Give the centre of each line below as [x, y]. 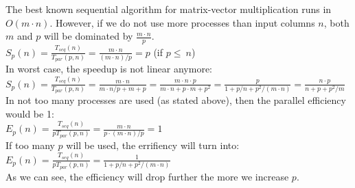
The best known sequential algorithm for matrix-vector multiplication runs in [169, 9]
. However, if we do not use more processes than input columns [182, 22]
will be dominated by [88, 36]
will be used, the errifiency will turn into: [153, 145]
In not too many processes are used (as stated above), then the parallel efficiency [176, 100]
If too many [30, 145]
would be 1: [30, 113]
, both [336, 22]
